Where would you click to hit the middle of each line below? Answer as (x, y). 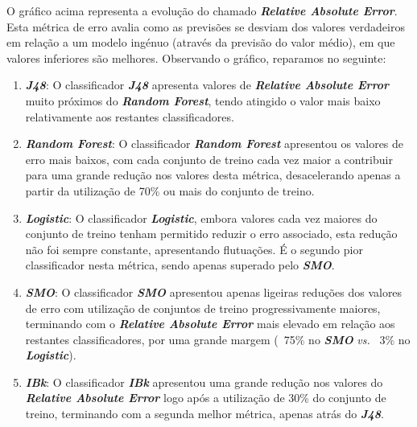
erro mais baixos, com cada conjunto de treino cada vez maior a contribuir (209, 159)
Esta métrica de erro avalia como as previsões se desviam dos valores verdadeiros (206, 26)
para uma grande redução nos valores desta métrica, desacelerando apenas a (213, 175)
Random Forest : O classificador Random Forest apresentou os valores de (215, 144)
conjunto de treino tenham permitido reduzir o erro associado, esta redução (211, 234)
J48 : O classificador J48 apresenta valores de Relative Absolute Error (207, 85)
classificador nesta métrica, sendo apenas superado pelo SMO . (180, 265)
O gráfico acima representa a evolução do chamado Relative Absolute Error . (202, 10)
